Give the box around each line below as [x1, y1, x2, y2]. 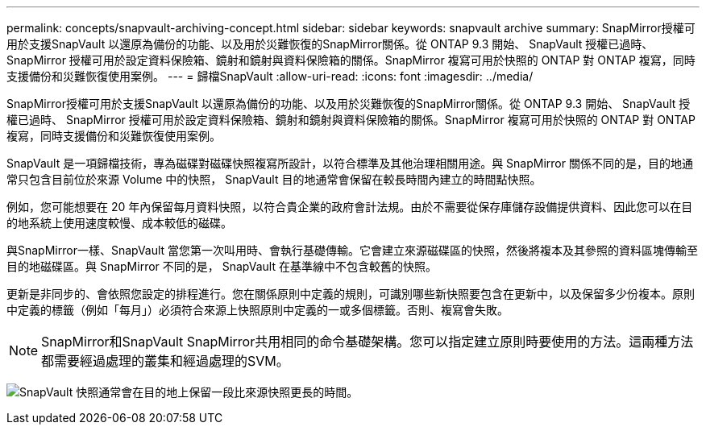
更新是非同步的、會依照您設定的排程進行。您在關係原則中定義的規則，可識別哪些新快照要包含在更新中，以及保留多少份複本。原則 [6, 287, 695, 300]
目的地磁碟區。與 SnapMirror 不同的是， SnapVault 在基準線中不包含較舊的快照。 [6, 259, 437, 273]
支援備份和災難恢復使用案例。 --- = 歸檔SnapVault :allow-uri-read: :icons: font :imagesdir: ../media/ [6, 69, 534, 83]
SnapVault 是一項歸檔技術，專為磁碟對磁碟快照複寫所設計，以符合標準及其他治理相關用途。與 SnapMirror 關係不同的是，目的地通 [6, 156, 693, 170]
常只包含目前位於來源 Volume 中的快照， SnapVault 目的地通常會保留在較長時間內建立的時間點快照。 [6, 172, 542, 186]
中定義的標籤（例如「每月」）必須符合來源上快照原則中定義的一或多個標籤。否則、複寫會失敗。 [6, 303, 509, 317]
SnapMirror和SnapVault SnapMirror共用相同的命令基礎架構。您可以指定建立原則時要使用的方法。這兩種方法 [41, 334, 694, 350]
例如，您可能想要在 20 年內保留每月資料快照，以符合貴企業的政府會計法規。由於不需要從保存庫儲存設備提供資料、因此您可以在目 [6, 200, 693, 213]
